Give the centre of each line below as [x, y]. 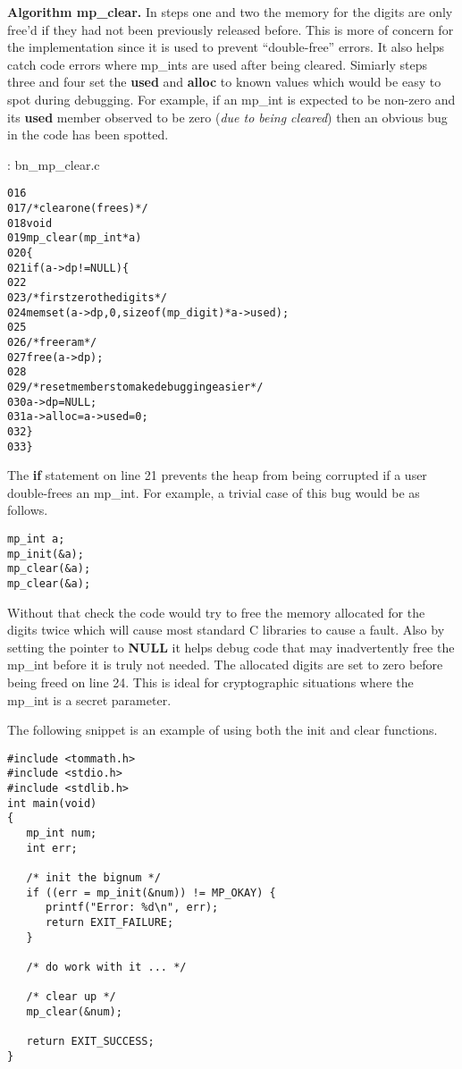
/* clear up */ [71, 997]
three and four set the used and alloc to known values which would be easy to [224, 82]
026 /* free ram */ [52, 342]
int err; [52, 848]
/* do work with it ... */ [106, 967]
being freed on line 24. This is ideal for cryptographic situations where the [210, 682]
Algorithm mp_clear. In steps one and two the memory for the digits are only [230, 12]
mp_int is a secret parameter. [89, 699]
